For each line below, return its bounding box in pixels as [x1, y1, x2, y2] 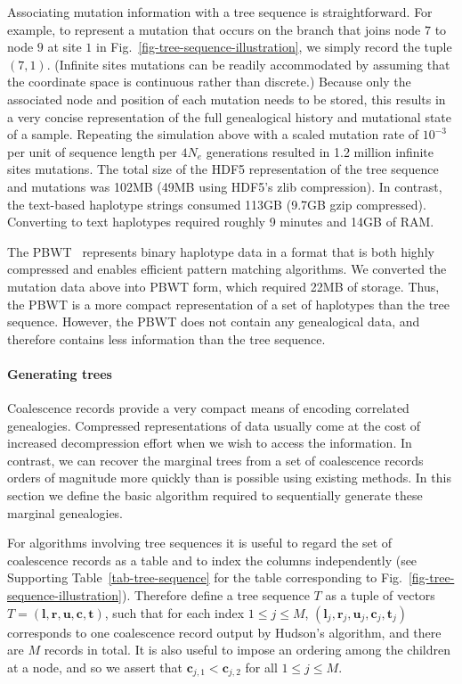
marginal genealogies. [7, 503, 124, 522]
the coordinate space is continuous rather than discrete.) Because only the [7, 72, 411, 91]
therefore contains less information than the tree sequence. [7, 329, 326, 348]
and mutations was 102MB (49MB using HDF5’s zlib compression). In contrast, [7, 177, 442, 195]
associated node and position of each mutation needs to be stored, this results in [7, 89, 446, 108]
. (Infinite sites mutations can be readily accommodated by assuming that [46, 54, 450, 73]
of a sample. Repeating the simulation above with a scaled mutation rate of [7, 125, 419, 144]
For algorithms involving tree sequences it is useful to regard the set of [7, 533, 393, 552]
